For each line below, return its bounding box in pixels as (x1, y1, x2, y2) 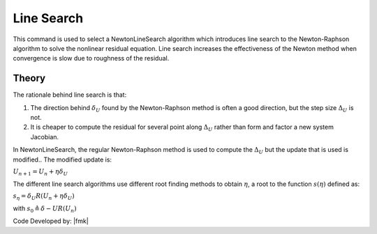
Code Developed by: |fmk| (13, 217, 89, 226)
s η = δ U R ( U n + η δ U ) (13, 192, 75, 201)
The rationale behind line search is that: (13, 91, 127, 99)
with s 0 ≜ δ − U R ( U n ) (13, 204, 77, 214)
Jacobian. (30, 132, 59, 141)
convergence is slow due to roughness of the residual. (13, 54, 170, 63)
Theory (13, 72, 46, 84)
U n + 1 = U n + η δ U (13, 167, 68, 177)
